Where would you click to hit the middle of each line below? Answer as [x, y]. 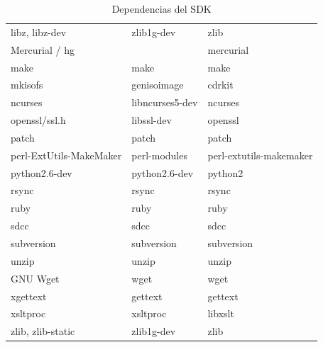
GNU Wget [35, 278]
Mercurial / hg [43, 49]
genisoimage [158, 85]
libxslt [221, 313]
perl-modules [159, 155]
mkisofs [27, 85]
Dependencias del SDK [161, 8]
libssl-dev [152, 120]
